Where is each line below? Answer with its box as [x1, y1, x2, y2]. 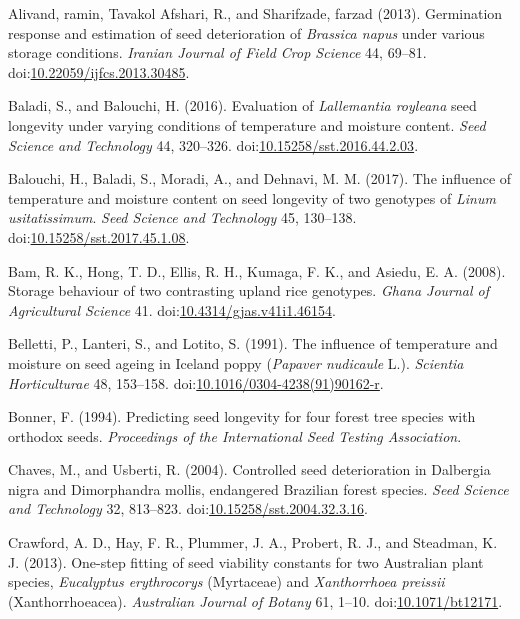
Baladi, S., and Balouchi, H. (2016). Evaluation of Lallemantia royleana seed [8, 95, 477, 116]
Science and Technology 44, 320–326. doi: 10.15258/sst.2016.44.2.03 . [8, 134, 419, 155]
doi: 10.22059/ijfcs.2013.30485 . [8, 61, 190, 82]
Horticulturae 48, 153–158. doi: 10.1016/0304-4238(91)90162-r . [8, 372, 384, 393]
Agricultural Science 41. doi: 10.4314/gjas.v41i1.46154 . [8, 299, 336, 320]
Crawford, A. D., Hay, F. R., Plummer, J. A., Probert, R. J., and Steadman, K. [8, 532, 498, 553]
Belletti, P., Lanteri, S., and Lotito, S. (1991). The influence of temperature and [8, 333, 498, 354]
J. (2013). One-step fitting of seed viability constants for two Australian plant [8, 551, 484, 572]
